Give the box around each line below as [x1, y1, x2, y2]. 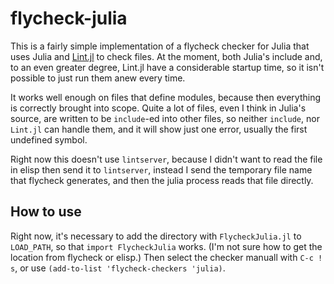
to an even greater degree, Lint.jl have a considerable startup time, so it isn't [10, 61, 325, 73]
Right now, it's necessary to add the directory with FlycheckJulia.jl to [10, 230, 302, 242]
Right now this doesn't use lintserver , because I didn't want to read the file [10, 153, 323, 165]
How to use [10, 203, 82, 221]
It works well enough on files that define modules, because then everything [10, 91, 322, 103]
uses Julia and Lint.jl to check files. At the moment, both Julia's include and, [10, 50, 323, 62]
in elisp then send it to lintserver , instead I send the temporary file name [10, 163, 313, 176]
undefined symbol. [10, 133, 88, 146]
